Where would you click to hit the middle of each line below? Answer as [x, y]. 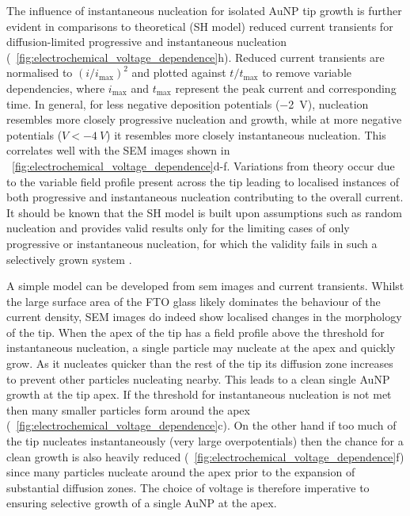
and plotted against [179, 73]
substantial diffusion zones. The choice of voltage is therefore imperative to [188, 487]
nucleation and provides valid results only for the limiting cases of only [178, 228]
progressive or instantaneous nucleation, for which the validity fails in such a [192, 243]
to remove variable [307, 73]
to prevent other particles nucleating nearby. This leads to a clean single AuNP [198, 378]
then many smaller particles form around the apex [128, 409]
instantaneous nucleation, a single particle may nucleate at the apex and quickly [201, 348]
